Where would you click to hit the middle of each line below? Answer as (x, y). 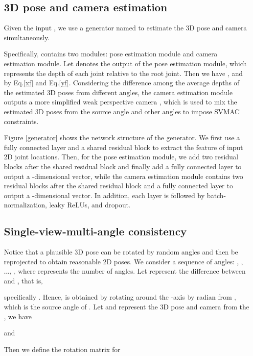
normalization (25, 205)
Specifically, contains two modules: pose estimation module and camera (111, 54)
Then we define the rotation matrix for (62, 349)
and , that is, (23, 280)
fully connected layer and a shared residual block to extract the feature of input (124, 147)
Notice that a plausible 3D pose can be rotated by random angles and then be (121, 252)
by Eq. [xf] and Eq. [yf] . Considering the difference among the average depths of (122, 83)
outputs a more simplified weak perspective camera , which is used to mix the (121, 102)
